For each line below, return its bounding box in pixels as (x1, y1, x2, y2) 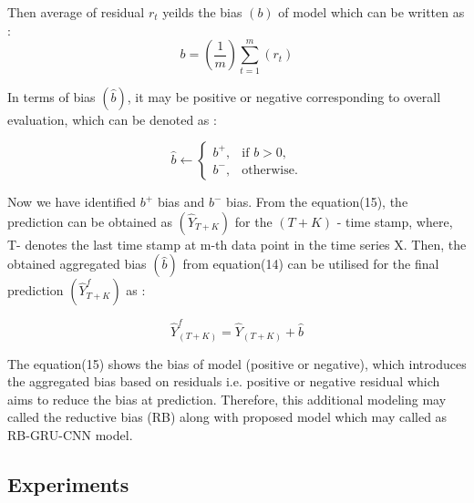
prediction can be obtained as (7, 211, 172, 231)
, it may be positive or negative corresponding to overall (127, 87, 441, 106)
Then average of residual (7, 3, 145, 21)
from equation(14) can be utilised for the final (182, 254, 439, 273)
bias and (157, 192, 205, 211)
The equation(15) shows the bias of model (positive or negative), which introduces (7, 354, 467, 373)
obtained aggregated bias (7, 254, 147, 273)
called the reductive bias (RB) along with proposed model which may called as (7, 407, 448, 426)
